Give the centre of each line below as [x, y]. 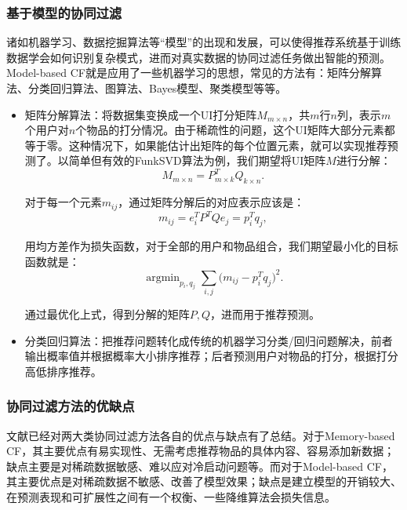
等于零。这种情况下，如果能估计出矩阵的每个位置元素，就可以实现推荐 [206, 145]
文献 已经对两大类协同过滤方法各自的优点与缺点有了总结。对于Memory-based [201, 435]
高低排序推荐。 [63, 371]
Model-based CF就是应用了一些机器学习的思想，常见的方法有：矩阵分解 [189, 73]
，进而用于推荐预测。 [265, 314]
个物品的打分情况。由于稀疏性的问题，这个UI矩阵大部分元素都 [235, 130]
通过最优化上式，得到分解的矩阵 [107, 314]
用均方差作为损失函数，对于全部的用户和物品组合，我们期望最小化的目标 [211, 246]
